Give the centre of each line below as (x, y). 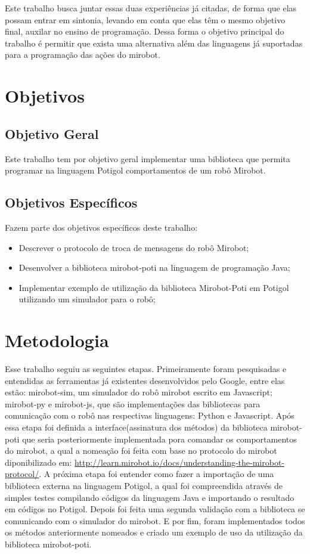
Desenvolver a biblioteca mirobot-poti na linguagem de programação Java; (154, 267)
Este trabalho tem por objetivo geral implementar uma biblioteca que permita (148, 158)
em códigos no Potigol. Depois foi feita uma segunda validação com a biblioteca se (155, 509)
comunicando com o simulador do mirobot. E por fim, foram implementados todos (155, 520)
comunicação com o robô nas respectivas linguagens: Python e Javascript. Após (150, 415)
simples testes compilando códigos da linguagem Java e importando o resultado (150, 497)
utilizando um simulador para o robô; (87, 299)
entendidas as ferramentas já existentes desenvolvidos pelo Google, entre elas (145, 380)
